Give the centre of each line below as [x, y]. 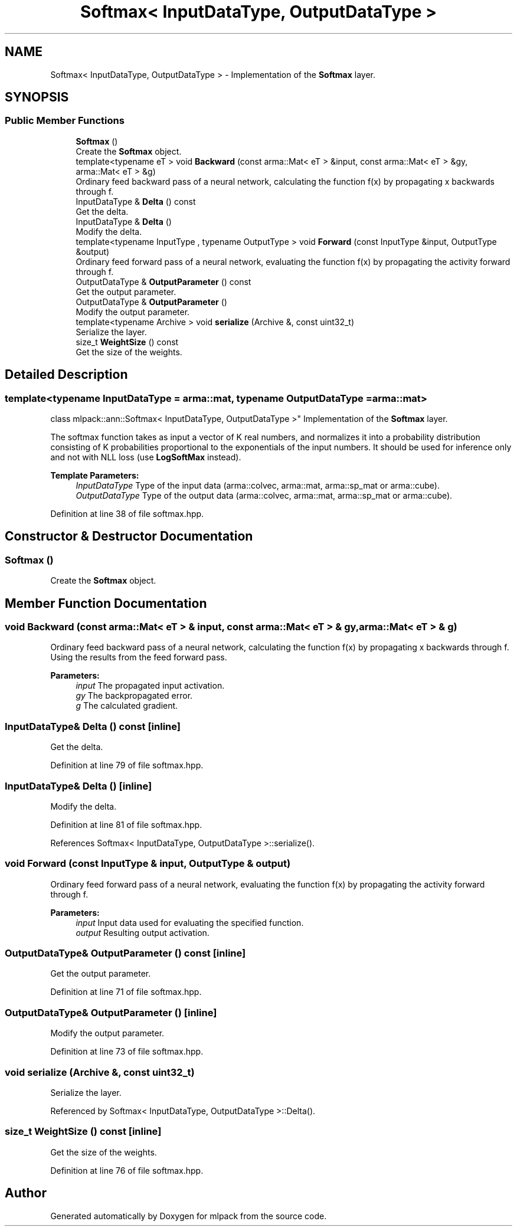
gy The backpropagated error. [134, 696]
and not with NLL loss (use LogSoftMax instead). [146, 457]
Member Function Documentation [106, 603]
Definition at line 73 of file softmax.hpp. [127, 1052]
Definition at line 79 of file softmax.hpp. [127, 765]
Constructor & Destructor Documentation [129, 536]
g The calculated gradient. [127, 706]
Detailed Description [66, 375]
